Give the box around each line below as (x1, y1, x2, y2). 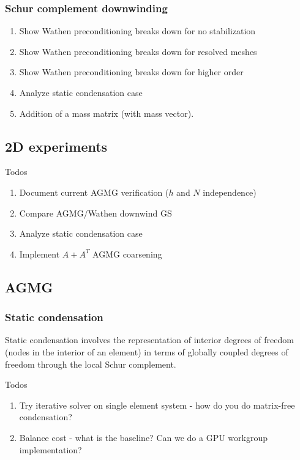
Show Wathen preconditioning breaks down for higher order (19, 65, 244, 78)
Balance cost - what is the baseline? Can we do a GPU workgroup (19, 431, 268, 443)
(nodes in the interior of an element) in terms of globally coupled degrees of (5, 345, 288, 358)
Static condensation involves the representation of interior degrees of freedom (5, 333, 294, 346)
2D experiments (5, 136, 108, 155)
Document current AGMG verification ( (19, 185, 169, 198)
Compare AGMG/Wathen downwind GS (19, 206, 172, 219)
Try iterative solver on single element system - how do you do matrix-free (19, 398, 295, 411)
